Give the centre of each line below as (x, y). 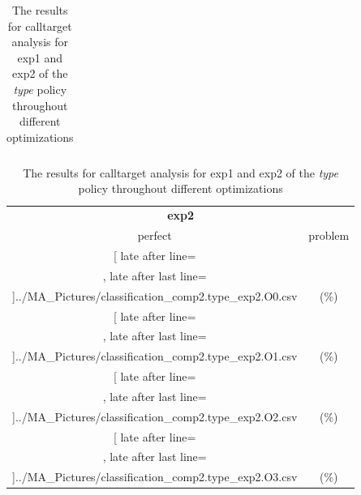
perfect (155, 235)
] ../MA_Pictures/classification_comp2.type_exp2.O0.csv (155, 295)
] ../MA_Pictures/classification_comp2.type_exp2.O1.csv (155, 356)
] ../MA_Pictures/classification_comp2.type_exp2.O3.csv (155, 477)
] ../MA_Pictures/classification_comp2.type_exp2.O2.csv (155, 416)
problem (329, 235)
